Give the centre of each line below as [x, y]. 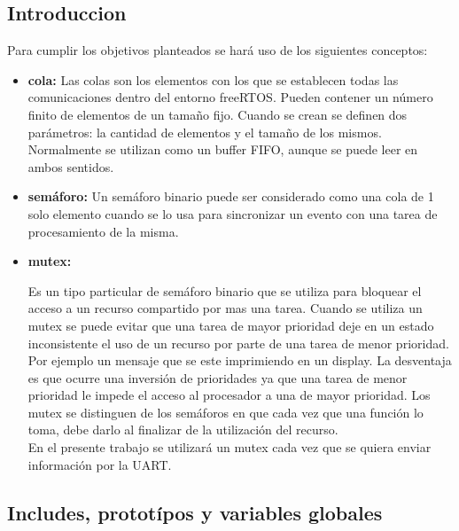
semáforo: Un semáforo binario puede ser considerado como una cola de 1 [231, 196]
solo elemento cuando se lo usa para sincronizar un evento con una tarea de [233, 213]
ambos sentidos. [71, 166]
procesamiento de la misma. [103, 231]
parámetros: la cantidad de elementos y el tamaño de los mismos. [205, 132]
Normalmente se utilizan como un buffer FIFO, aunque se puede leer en [223, 149]
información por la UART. [100, 464]
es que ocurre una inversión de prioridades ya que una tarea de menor [218, 377]
